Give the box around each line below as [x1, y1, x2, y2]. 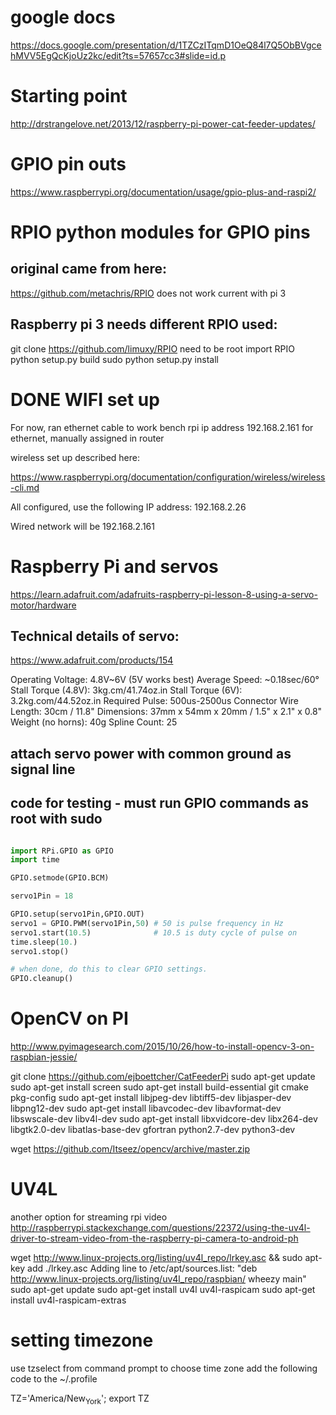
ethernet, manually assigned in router [10, 432, 165, 444]
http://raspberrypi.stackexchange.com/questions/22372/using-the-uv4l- [10, 1222, 311, 1234]
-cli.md [10, 481, 40, 493]
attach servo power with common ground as [10, 745, 292, 762]
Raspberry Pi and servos [10, 555, 219, 578]
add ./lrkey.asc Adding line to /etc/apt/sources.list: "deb [27, 1262, 258, 1275]
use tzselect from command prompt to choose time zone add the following [10, 1362, 318, 1374]
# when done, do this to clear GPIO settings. [10, 964, 208, 975]
